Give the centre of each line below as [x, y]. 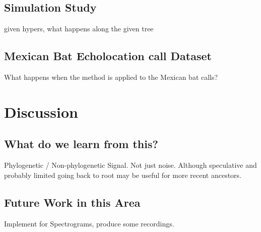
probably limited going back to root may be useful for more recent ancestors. [123, 175]
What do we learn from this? [81, 144]
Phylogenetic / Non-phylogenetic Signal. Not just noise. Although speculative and [130, 165]
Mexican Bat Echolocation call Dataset [108, 56]
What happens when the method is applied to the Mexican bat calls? [111, 77]
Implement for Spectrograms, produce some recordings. [89, 223]
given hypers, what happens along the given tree [79, 29]
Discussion [41, 111]
